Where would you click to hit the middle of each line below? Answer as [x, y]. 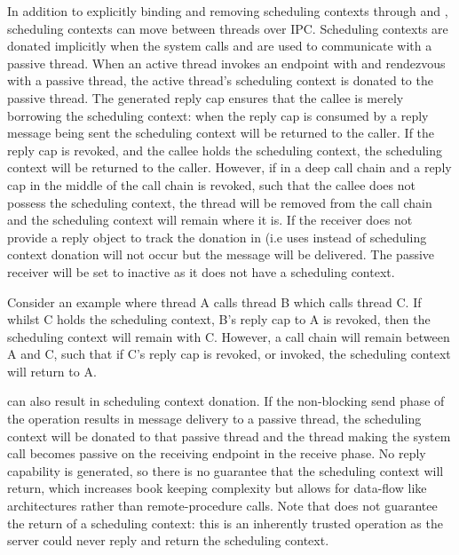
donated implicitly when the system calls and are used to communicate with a [220, 46]
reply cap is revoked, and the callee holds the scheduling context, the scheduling [225, 150]
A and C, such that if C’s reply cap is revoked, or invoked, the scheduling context [229, 354]
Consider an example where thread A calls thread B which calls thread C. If [214, 301]
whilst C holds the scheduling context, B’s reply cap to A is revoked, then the [219, 319]
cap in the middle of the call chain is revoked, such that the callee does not [211, 184]
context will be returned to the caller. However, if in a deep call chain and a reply [229, 167]
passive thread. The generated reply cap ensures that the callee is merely [206, 97]
